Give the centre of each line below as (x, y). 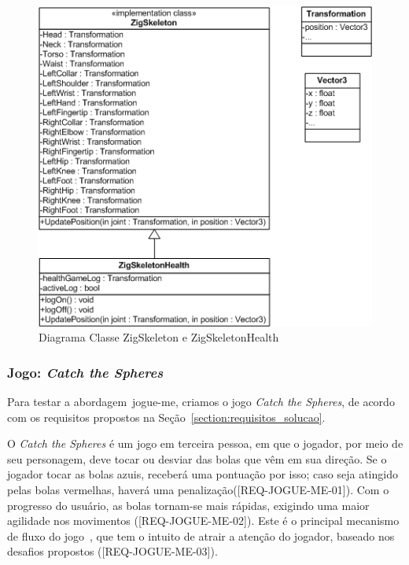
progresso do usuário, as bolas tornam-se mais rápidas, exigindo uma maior (188, 505)
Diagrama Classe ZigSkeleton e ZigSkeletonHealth (159, 337)
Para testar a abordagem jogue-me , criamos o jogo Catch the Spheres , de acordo (201, 402)
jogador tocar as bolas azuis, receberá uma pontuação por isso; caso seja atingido (203, 474)
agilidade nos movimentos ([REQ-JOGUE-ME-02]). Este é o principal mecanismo (203, 521)
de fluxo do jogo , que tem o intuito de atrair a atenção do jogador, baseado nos (201, 535)
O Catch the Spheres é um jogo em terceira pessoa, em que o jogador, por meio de (205, 443)
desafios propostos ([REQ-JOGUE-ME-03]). (112, 551)
